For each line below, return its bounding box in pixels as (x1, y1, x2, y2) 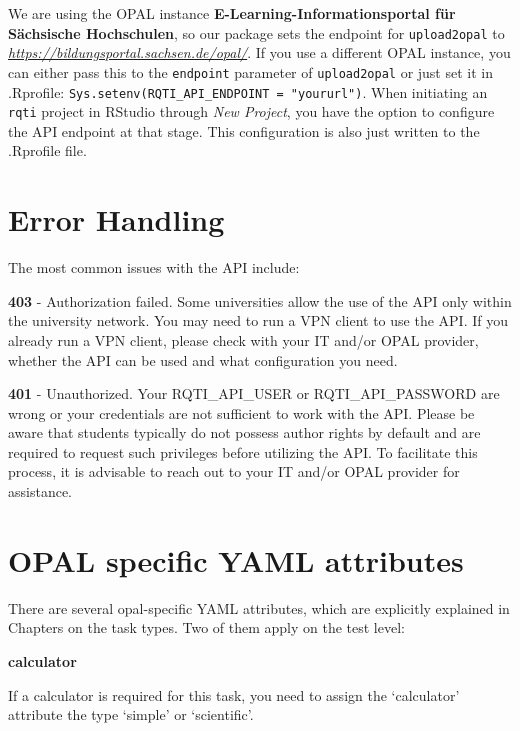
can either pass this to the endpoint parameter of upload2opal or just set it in (8, 61, 493, 82)
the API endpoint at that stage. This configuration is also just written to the (8, 120, 480, 141)
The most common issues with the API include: (8, 257, 300, 278)
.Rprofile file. (8, 140, 87, 161)
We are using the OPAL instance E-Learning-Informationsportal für (8, 3, 456, 23)
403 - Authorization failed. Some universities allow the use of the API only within (8, 290, 512, 311)
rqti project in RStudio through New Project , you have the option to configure (8, 101, 495, 122)
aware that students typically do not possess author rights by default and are (8, 422, 481, 443)
